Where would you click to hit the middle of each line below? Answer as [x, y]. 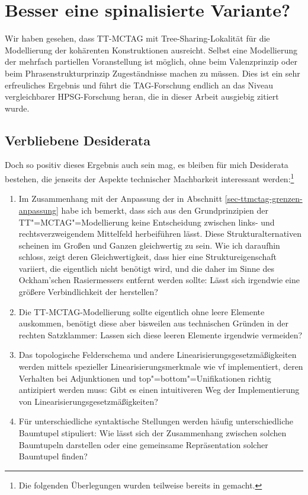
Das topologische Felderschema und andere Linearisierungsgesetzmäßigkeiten [158, 355]
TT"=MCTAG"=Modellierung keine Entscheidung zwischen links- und [147, 222]
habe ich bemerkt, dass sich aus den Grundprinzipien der [165, 210]
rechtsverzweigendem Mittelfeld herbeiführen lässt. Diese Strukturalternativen [160, 234]
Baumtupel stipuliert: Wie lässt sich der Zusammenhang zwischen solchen [153, 433]
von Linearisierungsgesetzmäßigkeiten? [88, 401]
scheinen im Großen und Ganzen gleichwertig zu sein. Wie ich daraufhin [149, 245]
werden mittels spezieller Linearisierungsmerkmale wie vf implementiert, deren [161, 367]
